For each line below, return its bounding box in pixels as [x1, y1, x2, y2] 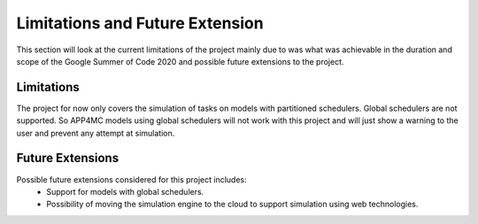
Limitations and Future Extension [16, 13, 265, 33]
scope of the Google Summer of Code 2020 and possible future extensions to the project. [16, 56, 344, 66]
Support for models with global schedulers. [46, 186, 204, 197]
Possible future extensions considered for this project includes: [16, 174, 247, 185]
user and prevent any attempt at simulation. [16, 127, 175, 138]
